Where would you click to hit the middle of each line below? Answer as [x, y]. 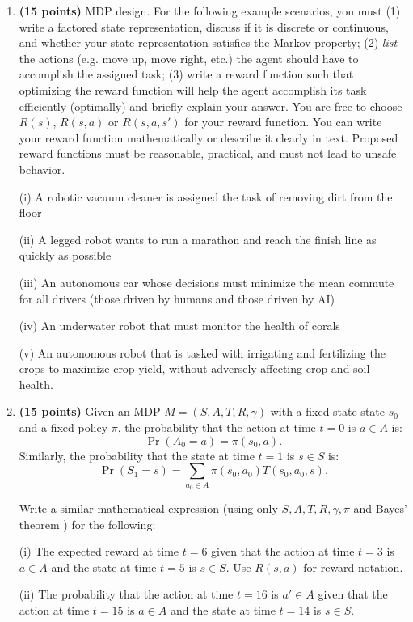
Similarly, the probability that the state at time [137, 455]
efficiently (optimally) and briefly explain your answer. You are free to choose [211, 106]
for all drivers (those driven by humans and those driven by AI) [177, 298]
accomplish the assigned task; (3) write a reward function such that [186, 74]
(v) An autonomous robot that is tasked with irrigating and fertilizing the [202, 352]
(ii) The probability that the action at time [126, 594]
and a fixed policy [63, 427]
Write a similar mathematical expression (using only [148, 508]
